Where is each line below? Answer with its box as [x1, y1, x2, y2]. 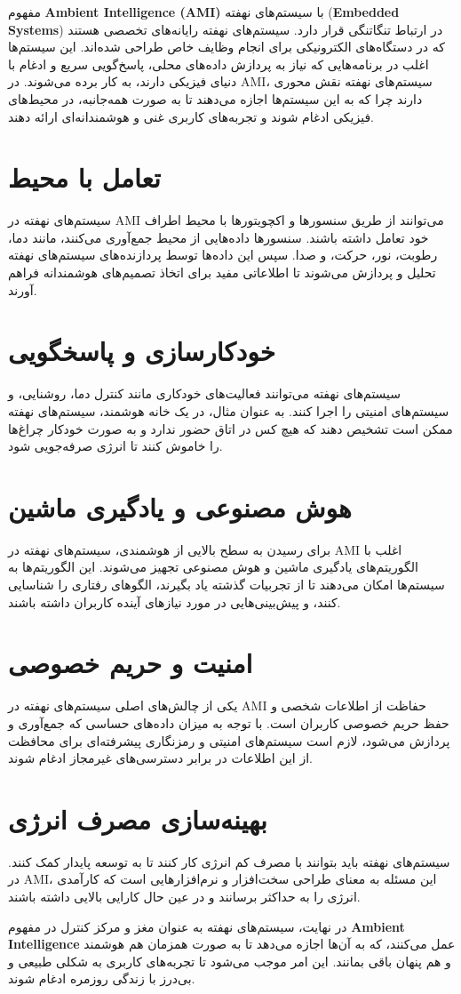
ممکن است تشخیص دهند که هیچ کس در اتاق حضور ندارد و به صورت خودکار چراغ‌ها [8, 419, 453, 437]
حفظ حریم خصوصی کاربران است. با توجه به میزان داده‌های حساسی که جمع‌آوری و [8, 713, 449, 732]
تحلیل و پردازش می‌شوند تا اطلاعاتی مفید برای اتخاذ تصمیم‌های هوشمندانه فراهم [8, 263, 436, 282]
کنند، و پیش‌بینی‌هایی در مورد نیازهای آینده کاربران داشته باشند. [8, 592, 341, 611]
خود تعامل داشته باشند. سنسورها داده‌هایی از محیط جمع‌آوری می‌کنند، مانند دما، [8, 228, 429, 246]
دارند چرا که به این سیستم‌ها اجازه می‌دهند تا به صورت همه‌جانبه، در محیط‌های [8, 89, 423, 108]
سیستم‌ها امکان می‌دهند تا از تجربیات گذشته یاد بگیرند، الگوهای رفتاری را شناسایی [8, 575, 445, 594]
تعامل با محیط [8, 159, 161, 196]
